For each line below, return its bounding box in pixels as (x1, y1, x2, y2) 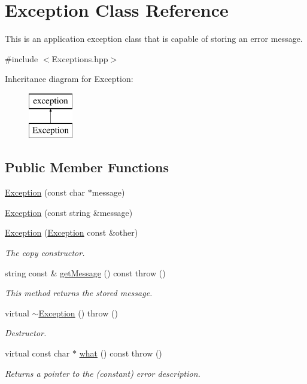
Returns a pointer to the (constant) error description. (5, 367, 200, 379)
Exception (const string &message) (5, 206, 133, 218)
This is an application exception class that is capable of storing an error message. (5, 32, 303, 45)
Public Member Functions (5, 158, 169, 176)
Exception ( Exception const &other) (5, 226, 138, 239)
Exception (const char (5, 186, 86, 199)
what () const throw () (79, 347, 162, 359)
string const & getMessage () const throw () (5, 266, 166, 279)
